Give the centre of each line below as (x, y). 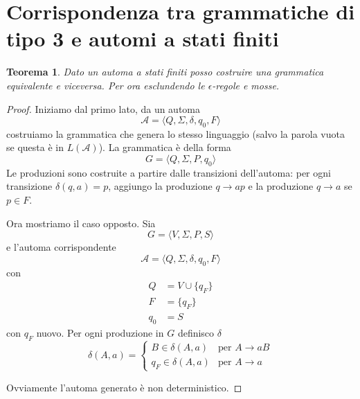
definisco (196, 332)
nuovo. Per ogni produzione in (100, 332)
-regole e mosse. (246, 85)
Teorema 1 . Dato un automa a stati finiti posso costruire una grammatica (165, 72)
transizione (29, 186)
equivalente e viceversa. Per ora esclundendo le (106, 85)
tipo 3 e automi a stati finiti (143, 38)
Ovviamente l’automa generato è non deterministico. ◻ (124, 387)
